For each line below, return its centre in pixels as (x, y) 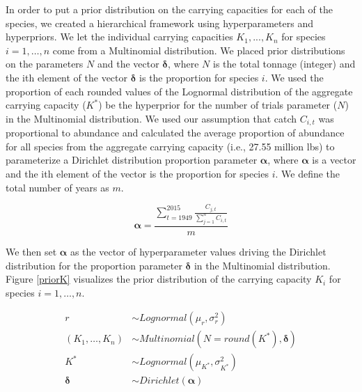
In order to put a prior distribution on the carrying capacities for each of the (169, 9)
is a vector (334, 160)
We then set (31, 251)
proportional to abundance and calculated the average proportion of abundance (175, 133)
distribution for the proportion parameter (94, 265)
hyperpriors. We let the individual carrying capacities (119, 37)
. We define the (308, 173)
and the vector (128, 64)
